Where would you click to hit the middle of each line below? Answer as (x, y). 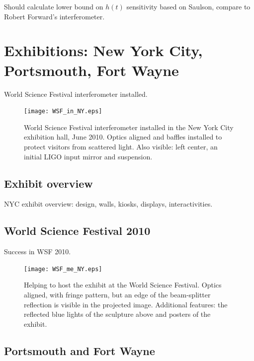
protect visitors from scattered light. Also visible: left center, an (121, 146)
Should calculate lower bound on (54, 6)
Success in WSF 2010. (38, 252)
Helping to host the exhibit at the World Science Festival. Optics (123, 285)
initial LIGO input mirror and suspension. (88, 156)
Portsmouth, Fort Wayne (91, 70)
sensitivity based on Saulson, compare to (188, 6)
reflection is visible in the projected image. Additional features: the (126, 304)
